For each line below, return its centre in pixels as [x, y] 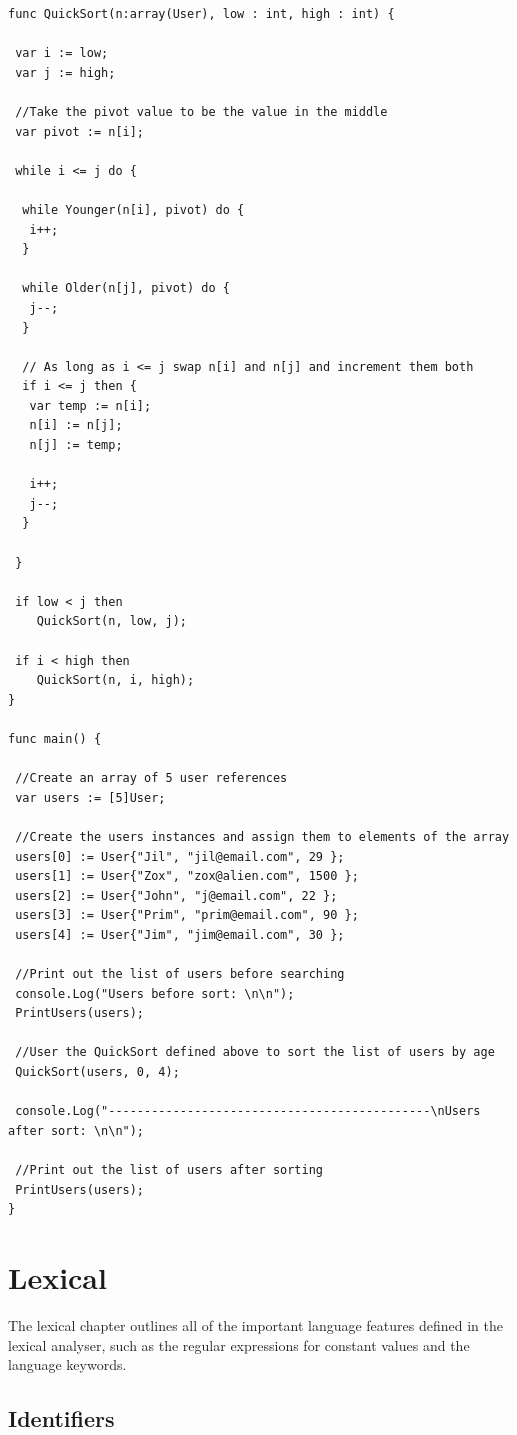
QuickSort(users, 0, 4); [97, 1072]
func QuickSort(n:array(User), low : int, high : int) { [201, 14]
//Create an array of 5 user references [151, 778]
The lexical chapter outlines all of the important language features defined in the [255, 1324]
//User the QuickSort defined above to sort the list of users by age [255, 1052]
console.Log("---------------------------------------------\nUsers [248, 1111]
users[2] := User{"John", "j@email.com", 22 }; [176, 895]
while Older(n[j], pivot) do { [126, 288]
